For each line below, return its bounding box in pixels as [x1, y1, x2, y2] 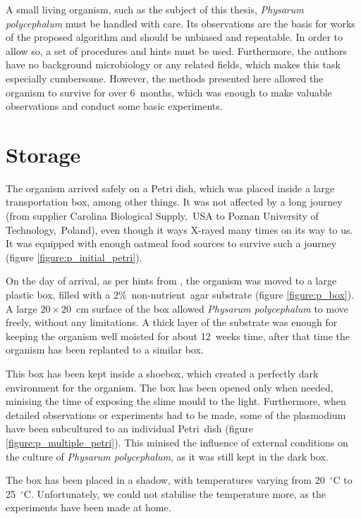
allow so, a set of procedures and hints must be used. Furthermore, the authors [6, 43, 347, 58]
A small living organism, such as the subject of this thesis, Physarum [6, 2, 304, 16]
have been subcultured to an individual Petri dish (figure [6, 421, 253, 436]
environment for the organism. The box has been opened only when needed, [6, 380, 334, 394]
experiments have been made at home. [6, 500, 171, 515]
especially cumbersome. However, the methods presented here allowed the [6, 70, 324, 85]
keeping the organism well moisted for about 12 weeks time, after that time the [6, 328, 350, 343]
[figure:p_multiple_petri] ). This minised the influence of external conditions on [6, 434, 348, 449]
